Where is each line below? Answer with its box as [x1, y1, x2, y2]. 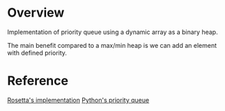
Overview [7, 5, 65, 21]
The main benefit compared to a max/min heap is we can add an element [7, 41, 217, 49]
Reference [7, 73, 68, 89]
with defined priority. [7, 49, 68, 57]
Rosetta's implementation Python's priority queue [7, 96, 150, 104]
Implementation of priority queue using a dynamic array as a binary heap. [7, 28, 218, 36]
